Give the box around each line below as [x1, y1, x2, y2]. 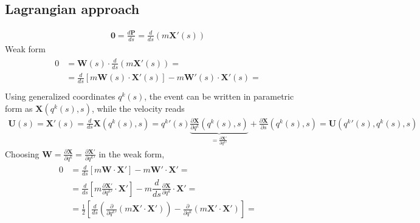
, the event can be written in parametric [144, 89, 294, 102]
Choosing [5, 147, 40, 160]
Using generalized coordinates [5, 89, 115, 102]
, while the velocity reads [91, 101, 185, 114]
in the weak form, [98, 147, 165, 160]
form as [5, 101, 33, 114]
